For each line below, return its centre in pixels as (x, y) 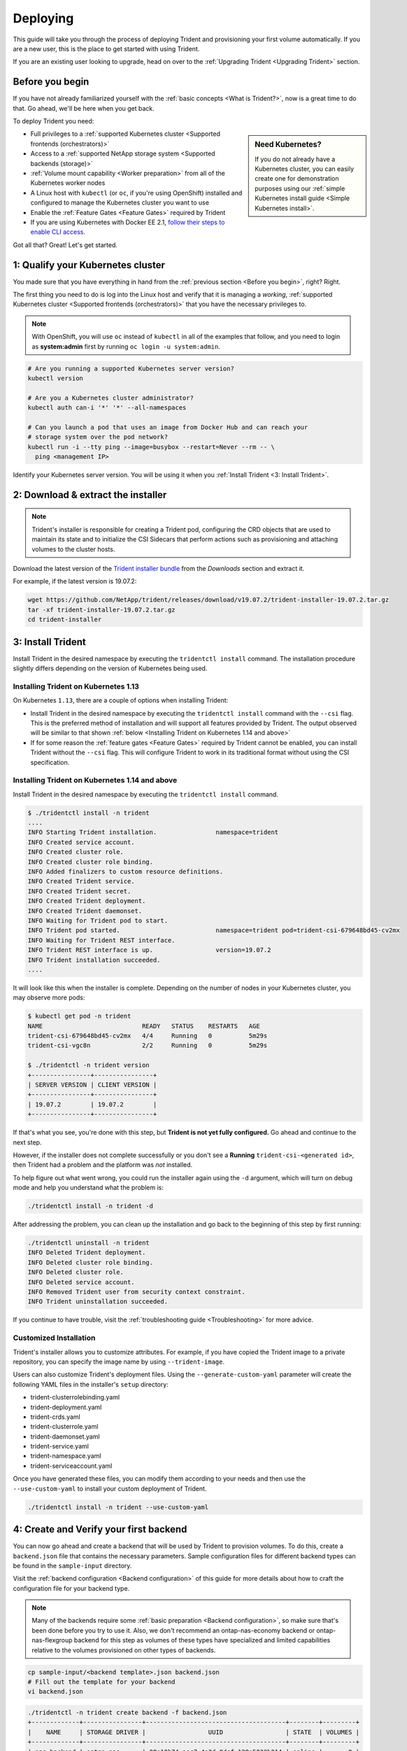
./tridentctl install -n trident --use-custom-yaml (118, 1507)
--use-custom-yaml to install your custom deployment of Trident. (110, 1488)
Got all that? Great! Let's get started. (65, 244)
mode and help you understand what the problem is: (88, 1188)
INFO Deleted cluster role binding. (91, 1262)
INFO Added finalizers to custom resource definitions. (126, 872)
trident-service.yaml (59, 1446)
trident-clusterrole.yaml (64, 1427)
